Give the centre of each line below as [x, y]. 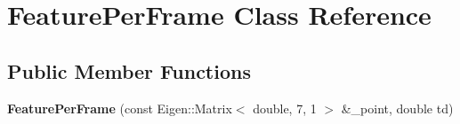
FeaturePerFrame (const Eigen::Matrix [120, 108]
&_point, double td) [397, 108]
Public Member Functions [129, 70]
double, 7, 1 [285, 108]
